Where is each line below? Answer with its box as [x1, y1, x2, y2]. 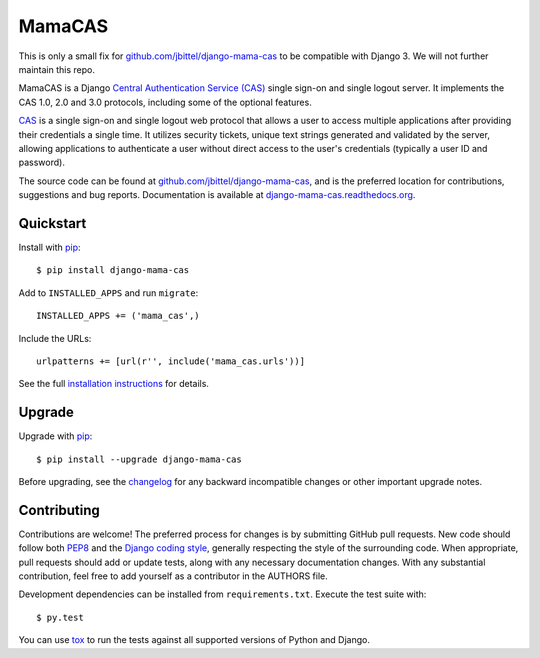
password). [18, 156, 65, 169]
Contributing [18, 501, 100, 519]
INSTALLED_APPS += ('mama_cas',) [36, 310, 200, 322]
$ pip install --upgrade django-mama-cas [36, 453, 242, 465]
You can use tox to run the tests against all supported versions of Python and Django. [18, 634, 370, 646]
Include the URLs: [18, 332, 92, 344]
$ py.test [36, 611, 84, 623]
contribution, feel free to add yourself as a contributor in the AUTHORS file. [18, 570, 329, 582]
